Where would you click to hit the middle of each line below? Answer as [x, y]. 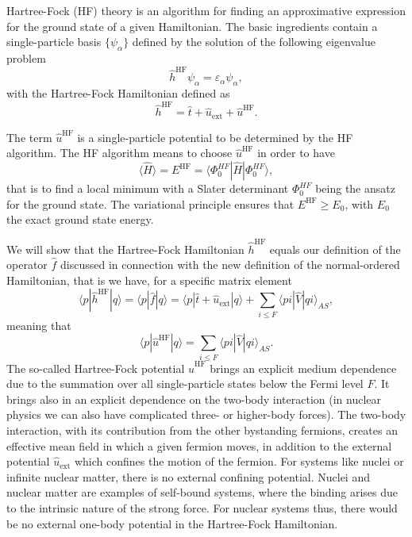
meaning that [39, 325]
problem [26, 58]
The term [29, 137]
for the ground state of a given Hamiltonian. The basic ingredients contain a [192, 26]
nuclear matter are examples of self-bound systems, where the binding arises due [202, 492]
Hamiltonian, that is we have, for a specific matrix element [149, 280]
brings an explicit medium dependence [303, 368]
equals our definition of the [335, 249]
